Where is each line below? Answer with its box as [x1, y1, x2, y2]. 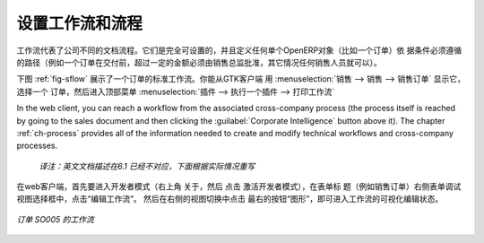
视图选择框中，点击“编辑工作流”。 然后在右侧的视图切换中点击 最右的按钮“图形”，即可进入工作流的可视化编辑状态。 [16, 194, 444, 204]
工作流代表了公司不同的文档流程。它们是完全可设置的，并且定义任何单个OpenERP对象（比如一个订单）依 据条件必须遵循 [16, 45, 462, 56]
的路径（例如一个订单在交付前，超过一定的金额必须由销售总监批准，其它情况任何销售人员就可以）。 [16, 56, 382, 67]
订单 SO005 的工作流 [16, 213, 94, 224]
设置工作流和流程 [16, 13, 143, 33]
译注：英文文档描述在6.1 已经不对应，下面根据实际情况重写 [39, 161, 255, 171]
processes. [16, 140, 58, 152]
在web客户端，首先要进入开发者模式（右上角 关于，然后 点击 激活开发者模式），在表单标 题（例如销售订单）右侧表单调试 [16, 181, 462, 192]
